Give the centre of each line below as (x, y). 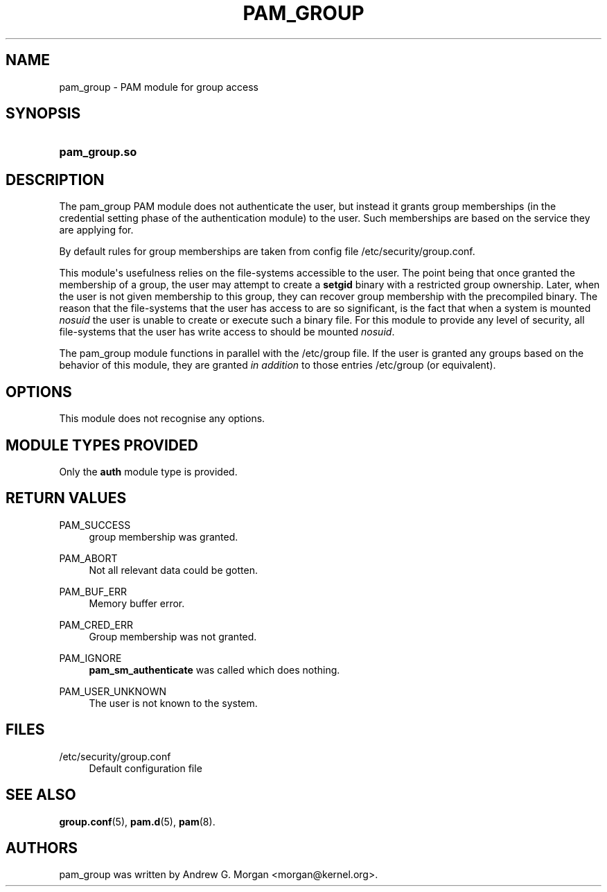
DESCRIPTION (55, 180)
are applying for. (96, 230)
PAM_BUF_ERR (93, 591)
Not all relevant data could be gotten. (173, 570)
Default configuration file (146, 768)
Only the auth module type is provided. (148, 471)
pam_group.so (98, 152)
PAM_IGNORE (90, 658)
